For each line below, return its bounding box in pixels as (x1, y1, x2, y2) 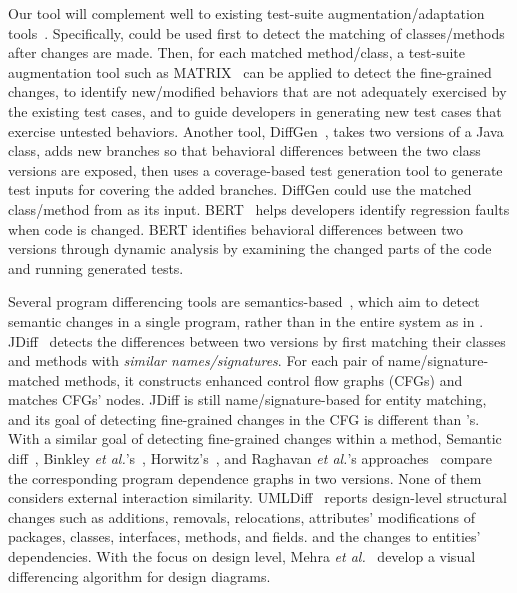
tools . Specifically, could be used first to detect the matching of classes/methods (8, 22, 505, 43)
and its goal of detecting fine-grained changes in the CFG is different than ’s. (8, 408, 480, 429)
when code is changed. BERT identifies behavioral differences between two (8, 218, 464, 239)
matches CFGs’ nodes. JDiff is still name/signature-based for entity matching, (8, 389, 487, 410)
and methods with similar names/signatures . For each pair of (8, 350, 384, 371)
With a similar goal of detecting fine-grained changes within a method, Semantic (8, 428, 502, 449)
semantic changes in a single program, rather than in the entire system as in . (8, 310, 484, 331)
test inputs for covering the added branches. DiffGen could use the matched (8, 179, 472, 200)
